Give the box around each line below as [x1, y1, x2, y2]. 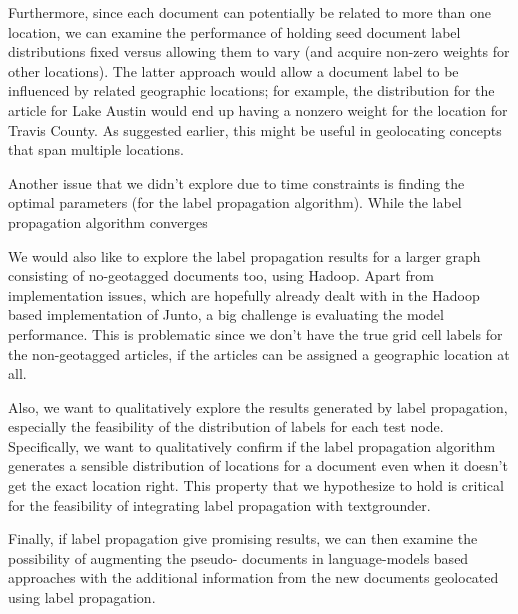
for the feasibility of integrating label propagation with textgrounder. [8, 494, 431, 515]
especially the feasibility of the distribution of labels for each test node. [8, 416, 444, 437]
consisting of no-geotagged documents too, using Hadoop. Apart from [8, 265, 434, 286]
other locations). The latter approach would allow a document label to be [8, 60, 459, 81]
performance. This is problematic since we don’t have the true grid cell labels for [8, 323, 503, 344]
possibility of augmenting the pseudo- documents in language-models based [8, 547, 469, 568]
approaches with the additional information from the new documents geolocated [8, 567, 499, 588]
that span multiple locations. [8, 139, 184, 160]
